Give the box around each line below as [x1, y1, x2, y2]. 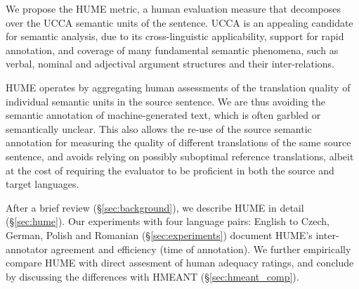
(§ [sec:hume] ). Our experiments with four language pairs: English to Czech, [6, 214, 329, 229]
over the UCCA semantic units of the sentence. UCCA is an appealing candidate [6, 15, 353, 30]
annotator [6, 241, 48, 256]
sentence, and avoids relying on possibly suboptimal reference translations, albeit [6, 148, 354, 163]
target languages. [6, 176, 79, 191]
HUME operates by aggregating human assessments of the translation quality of [6, 79, 351, 94]
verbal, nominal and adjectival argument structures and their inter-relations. [6, 56, 334, 71]
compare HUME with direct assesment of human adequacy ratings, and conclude [6, 255, 354, 270]
